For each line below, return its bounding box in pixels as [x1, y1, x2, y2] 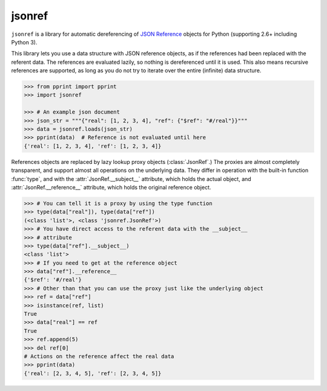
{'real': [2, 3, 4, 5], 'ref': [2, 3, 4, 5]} [24, 370, 162, 376]
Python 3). [11, 38, 38, 46]
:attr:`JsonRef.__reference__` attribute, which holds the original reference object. [11, 183, 211, 191]
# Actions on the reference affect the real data [24, 353, 174, 359]
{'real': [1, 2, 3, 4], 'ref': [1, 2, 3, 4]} [24, 143, 162, 149]
